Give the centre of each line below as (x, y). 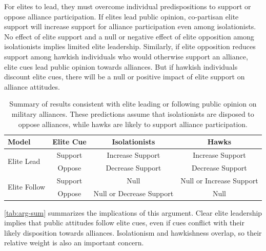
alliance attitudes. (32, 86)
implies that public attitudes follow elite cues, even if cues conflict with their (124, 223)
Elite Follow (27, 187)
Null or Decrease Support (134, 193)
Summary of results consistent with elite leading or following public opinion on (133, 104)
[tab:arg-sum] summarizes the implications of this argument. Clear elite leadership (133, 212)
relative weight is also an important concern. (74, 243)
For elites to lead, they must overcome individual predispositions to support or (128, 6)
